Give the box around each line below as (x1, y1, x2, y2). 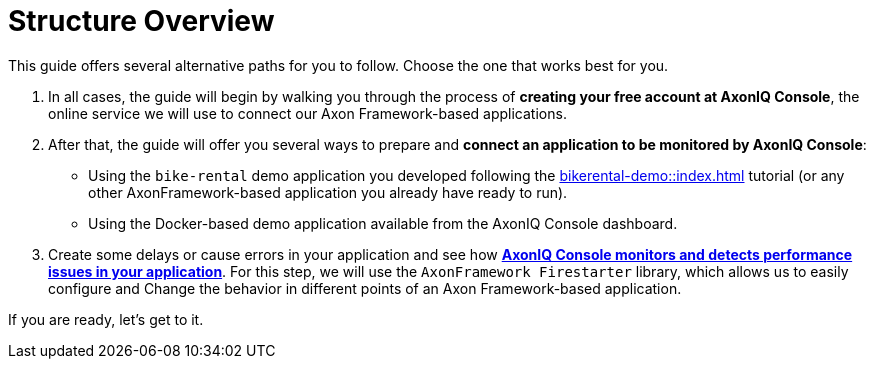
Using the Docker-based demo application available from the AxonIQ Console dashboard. (88, 214, 678, 232)
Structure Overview (8, 4, 275, 38)
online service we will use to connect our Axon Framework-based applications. (48, 104, 567, 122)
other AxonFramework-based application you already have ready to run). (88, 183, 568, 201)
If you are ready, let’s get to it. (8, 310, 204, 328)
